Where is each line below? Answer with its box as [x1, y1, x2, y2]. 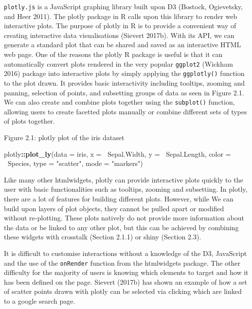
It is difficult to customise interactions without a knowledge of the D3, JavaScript [4, 248, 247, 258]
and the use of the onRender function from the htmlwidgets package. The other [4, 257, 241, 268]
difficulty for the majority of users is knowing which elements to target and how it [4, 267, 249, 277]
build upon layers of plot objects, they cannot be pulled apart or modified [4, 203, 224, 213]
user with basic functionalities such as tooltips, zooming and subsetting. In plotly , [4, 184, 248, 194]
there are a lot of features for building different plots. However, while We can [4, 193, 234, 203]
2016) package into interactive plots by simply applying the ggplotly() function [4, 68, 245, 78]
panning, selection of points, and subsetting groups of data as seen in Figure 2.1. [4, 87, 244, 97]
